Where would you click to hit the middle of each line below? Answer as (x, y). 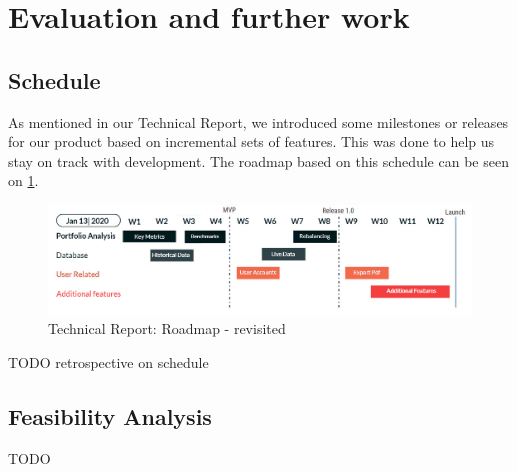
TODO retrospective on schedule (108, 361)
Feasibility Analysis (110, 415)
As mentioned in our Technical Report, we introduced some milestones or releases (258, 121)
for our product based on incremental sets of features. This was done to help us (251, 141)
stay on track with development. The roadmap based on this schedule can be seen (258, 160)
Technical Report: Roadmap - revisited (167, 328)
